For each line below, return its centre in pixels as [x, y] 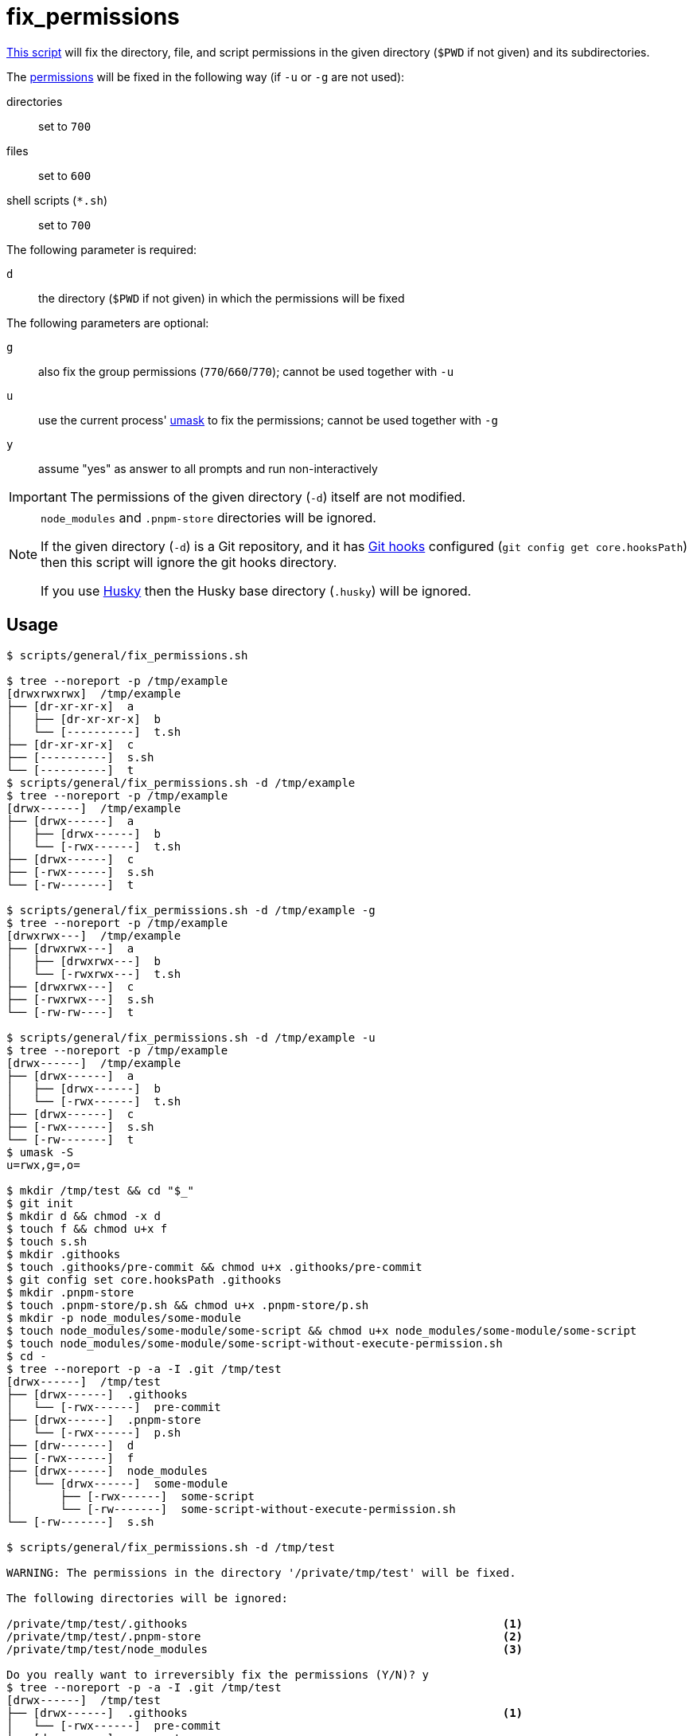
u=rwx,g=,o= [43, 1165]
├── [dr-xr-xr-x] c [70, 744]
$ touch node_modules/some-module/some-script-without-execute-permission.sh [255, 1343]
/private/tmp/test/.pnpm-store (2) [265, 1636]
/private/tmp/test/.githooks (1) [265, 1623]
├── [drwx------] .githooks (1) [265, 1713]
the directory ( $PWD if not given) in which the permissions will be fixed [222, 298]
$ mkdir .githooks [64, 1254]
